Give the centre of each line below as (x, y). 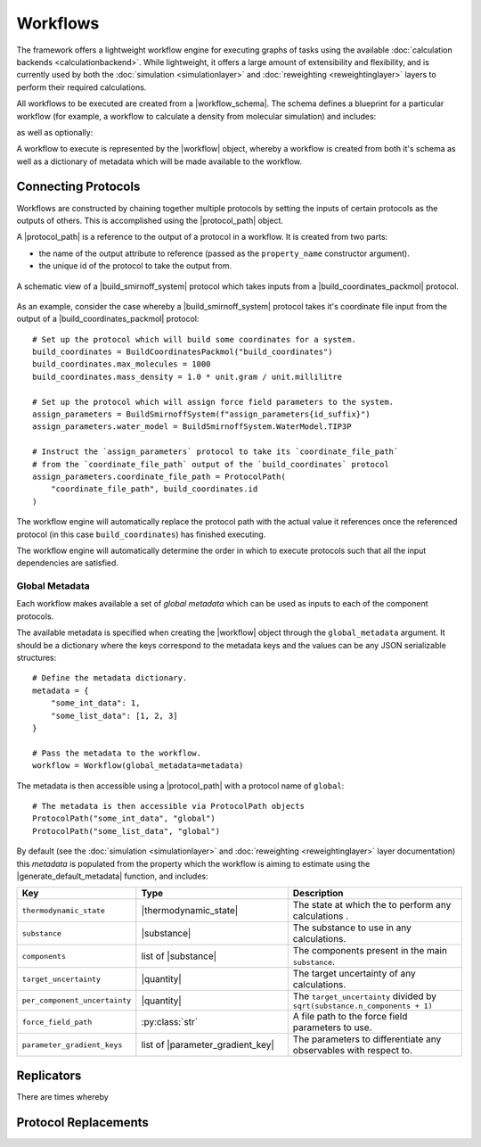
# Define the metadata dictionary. (110, 678)
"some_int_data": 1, (95, 703)
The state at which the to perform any (372, 905)
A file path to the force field (350, 1017)
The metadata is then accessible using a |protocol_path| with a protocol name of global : (180, 786)
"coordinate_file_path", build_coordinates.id (154, 489)
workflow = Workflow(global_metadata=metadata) (138, 766)
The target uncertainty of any (354, 974)
